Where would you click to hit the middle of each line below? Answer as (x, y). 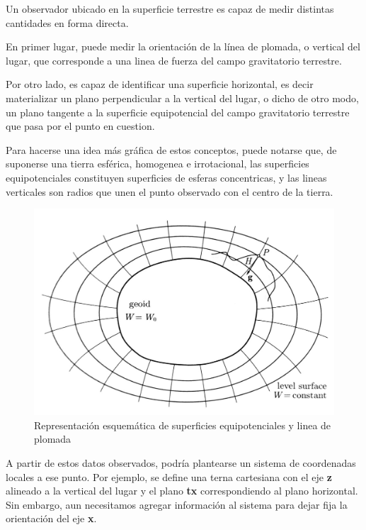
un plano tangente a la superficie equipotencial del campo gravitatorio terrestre (178, 112)
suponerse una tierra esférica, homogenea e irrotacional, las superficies (158, 164)
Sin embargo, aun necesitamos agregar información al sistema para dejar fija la (177, 504)
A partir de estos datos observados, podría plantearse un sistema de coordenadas (181, 462)
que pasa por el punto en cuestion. (80, 126)
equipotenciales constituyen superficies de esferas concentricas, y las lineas (166, 177)
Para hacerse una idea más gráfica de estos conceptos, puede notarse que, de (171, 149)
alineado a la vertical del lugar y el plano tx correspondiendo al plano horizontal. (182, 491)
